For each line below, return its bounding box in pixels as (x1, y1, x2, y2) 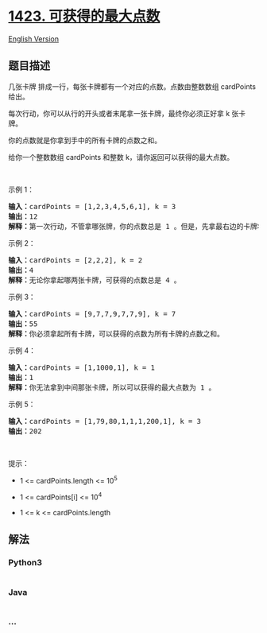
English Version (8, 33, 60, 44)
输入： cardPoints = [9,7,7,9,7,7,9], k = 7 (8, 309, 176, 318)
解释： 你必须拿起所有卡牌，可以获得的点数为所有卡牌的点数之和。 (8, 329, 224, 338)
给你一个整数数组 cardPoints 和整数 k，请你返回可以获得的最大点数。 (8, 152, 234, 161)
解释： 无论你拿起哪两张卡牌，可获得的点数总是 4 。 (8, 275, 181, 285)
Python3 (8, 557, 42, 569)
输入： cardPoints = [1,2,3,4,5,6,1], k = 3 (8, 202, 176, 211)
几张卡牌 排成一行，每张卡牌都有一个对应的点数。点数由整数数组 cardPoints (8, 81, 257, 91)
